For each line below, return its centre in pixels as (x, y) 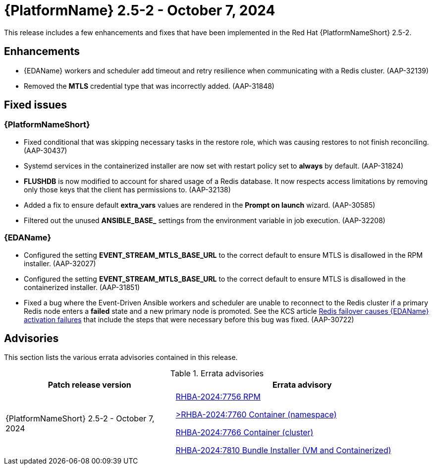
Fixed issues (36, 105)
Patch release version (89, 385)
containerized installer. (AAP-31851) (82, 287)
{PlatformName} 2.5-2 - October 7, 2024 (140, 10)
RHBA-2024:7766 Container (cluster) (244, 433)
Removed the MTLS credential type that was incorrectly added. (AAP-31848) (149, 86)
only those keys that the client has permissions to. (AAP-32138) (127, 189)
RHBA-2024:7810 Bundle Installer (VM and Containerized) (283, 450)
